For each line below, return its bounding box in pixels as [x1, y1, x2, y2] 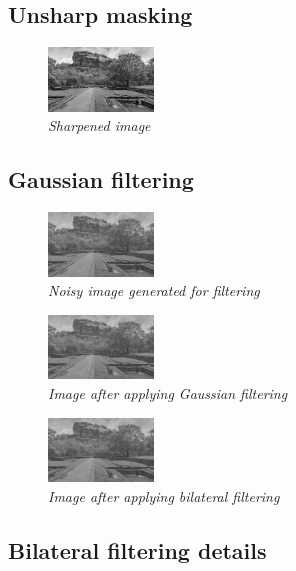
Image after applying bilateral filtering [48, 485, 280, 506]
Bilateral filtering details [8, 534, 267, 565]
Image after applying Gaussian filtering [48, 383, 288, 404]
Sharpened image [48, 115, 151, 136]
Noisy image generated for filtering [48, 280, 260, 301]
